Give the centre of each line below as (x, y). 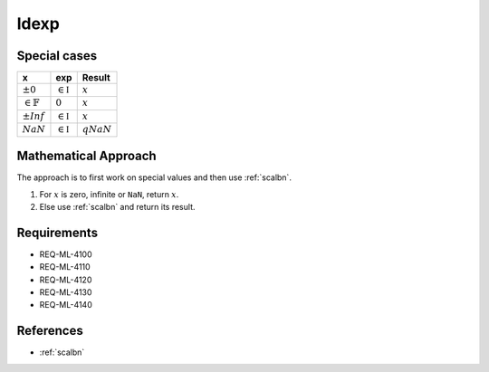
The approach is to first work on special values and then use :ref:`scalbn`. (154, 177)
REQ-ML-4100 (66, 254)
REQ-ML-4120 (66, 280)
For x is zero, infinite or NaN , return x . (109, 194)
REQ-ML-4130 (66, 292)
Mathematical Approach (87, 156)
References (50, 331)
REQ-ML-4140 (66, 305)
